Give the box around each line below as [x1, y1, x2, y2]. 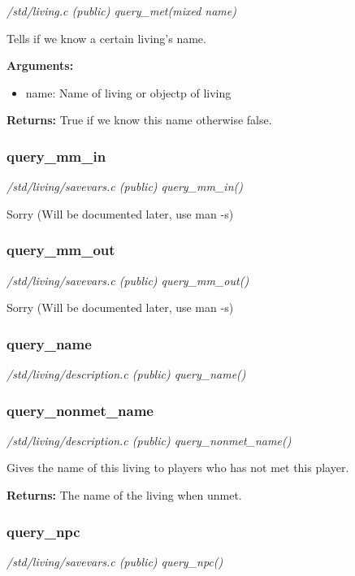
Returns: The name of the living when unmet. [6, 487, 242, 503]
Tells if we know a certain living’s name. [6, 29, 206, 46]
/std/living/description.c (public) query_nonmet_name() [6, 431, 292, 448]
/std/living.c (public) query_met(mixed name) [6, 2, 236, 19]
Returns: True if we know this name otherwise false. [6, 111, 272, 128]
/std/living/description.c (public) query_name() [6, 366, 246, 382]
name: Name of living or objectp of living [25, 84, 232, 101]
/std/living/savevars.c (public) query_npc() [6, 552, 223, 570]
